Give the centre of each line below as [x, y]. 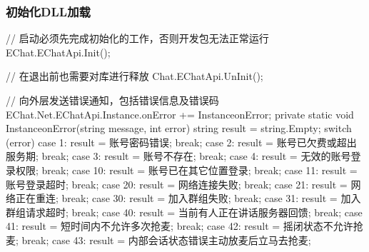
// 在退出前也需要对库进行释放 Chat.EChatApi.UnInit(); [135, 76]
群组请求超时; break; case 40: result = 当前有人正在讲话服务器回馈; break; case [184, 212]
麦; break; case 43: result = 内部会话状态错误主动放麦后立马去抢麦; [158, 240]
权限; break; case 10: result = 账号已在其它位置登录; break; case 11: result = [186, 170]
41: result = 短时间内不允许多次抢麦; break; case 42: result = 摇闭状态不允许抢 [184, 226]
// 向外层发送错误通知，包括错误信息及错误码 [112, 100]
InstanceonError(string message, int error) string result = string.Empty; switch [179, 128]
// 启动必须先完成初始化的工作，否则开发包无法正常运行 [137, 38]
